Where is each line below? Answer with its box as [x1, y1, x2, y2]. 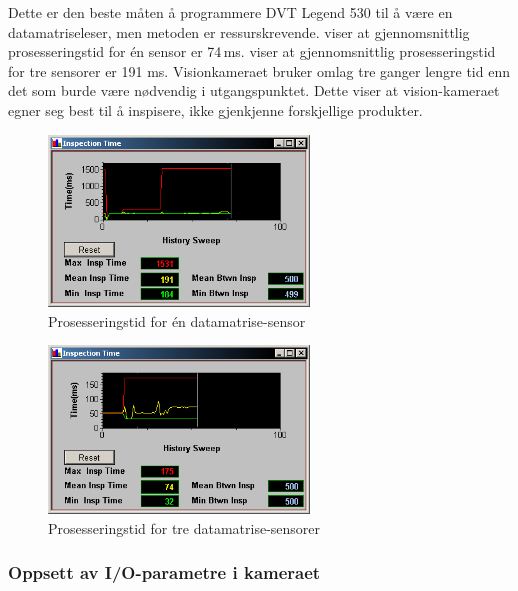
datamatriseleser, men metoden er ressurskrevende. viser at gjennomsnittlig [8, 21, 470, 42]
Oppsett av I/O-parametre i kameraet [8, 560, 321, 585]
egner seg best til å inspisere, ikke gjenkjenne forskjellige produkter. [8, 99, 423, 120]
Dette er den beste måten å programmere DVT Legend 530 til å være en [8, 2, 453, 22]
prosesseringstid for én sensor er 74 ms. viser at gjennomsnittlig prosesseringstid [8, 41, 496, 62]
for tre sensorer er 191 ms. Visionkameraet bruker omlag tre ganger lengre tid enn [8, 60, 510, 81]
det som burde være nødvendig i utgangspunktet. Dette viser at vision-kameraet [8, 80, 500, 101]
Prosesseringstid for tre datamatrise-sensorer [48, 517, 321, 538]
